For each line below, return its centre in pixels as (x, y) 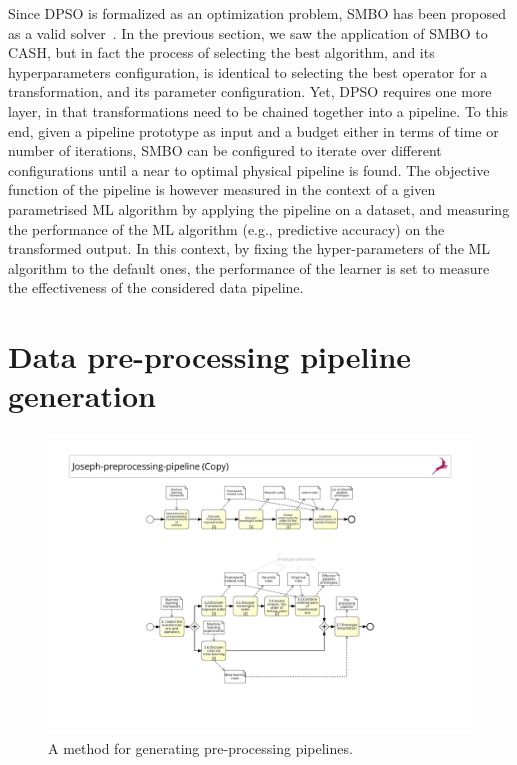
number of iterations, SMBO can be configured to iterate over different (225, 150)
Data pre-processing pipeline (210, 356)
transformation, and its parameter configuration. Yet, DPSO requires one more (250, 91)
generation (82, 395)
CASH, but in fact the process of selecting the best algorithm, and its (221, 52)
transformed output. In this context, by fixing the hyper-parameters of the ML (249, 248)
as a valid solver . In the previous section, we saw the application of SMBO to (248, 32)
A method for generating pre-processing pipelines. (200, 747)
